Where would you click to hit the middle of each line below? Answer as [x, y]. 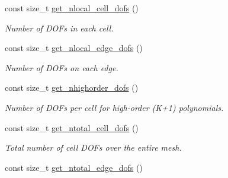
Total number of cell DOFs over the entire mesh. [93, 147]
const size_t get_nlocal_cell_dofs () [72, 8]
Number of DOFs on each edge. [62, 67]
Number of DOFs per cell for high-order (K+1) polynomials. [114, 107]
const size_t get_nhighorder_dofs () [72, 88]
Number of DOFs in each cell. [59, 28]
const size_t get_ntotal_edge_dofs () [74, 167]
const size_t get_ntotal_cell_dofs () [72, 127]
